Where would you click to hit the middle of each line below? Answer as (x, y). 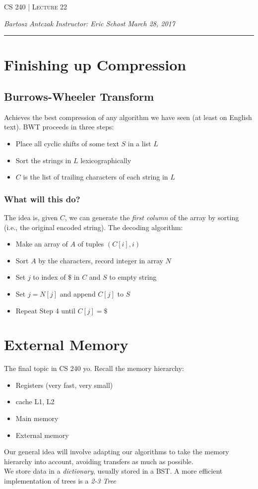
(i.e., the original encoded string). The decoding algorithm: (94, 227)
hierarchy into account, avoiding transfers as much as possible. (99, 461)
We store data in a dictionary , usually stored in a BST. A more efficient (113, 471)
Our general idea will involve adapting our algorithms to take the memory (117, 452)
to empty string (133, 277)
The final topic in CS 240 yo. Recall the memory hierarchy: (94, 368)
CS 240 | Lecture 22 (36, 6)
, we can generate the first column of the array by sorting (152, 217)
